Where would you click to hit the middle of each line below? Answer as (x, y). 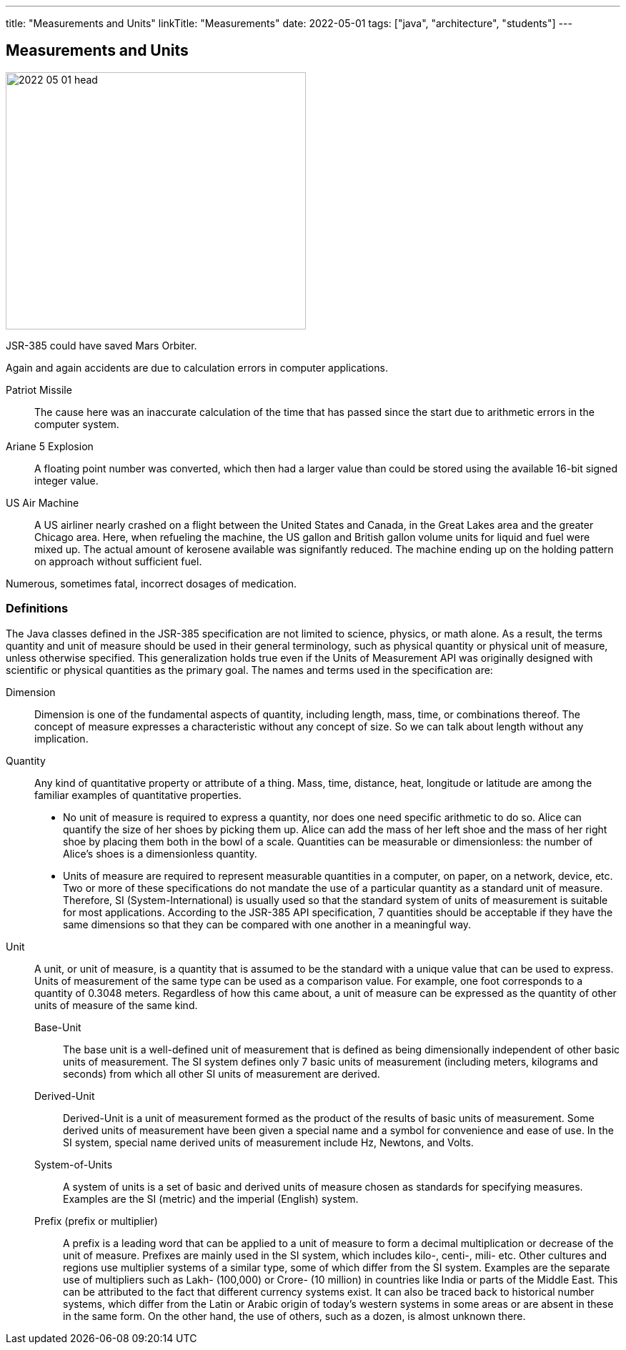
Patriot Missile (39, 389)
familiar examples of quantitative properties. (138, 795)
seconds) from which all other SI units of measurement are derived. (222, 1073)
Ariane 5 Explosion (50, 446)
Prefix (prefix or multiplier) (96, 1221)
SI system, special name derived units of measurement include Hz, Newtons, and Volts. (268, 1142)
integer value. (66, 480)
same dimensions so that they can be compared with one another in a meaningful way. (267, 924)
